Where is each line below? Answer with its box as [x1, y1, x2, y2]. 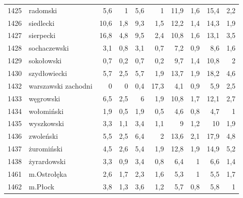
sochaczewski [29, 43, 69, 53]
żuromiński [29, 143, 63, 154]
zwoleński [29, 131, 58, 141]
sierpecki [29, 30, 56, 41]
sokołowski [29, 55, 62, 66]
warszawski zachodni [29, 80, 92, 91]
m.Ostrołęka [29, 168, 67, 179]
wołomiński [29, 105, 64, 116]
